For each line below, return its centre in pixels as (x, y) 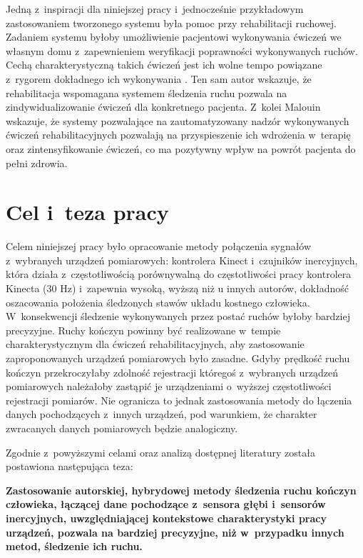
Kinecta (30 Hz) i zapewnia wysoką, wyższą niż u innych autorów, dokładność (177, 288)
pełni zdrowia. (37, 163)
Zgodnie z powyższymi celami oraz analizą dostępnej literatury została (160, 452)
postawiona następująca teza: (70, 466)
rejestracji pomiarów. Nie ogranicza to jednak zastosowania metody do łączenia (179, 400)
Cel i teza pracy (87, 212)
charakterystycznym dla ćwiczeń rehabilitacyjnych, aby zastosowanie (155, 344)
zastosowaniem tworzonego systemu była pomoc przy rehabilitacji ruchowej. (172, 23)
